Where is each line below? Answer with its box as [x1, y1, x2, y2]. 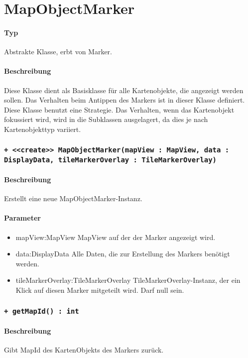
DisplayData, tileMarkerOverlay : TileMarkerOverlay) [4, 155, 217, 164]
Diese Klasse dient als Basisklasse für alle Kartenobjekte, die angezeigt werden [4, 85, 244, 95]
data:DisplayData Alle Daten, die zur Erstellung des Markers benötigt [15, 248, 230, 259]
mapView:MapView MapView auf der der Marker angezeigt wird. [15, 232, 216, 242]
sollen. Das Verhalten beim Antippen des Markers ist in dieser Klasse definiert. [4, 95, 245, 105]
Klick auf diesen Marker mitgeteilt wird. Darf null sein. [15, 284, 184, 295]
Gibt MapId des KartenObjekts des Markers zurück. [4, 344, 164, 355]
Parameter [4, 213, 41, 223]
